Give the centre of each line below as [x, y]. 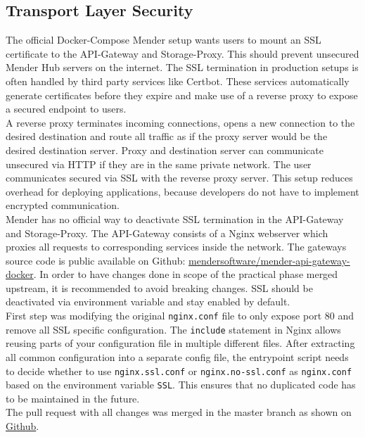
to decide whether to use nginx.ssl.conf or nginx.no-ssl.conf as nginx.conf [179, 370]
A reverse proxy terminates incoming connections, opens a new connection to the [180, 122]
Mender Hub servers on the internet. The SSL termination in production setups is [182, 67]
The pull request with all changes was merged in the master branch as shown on [179, 412]
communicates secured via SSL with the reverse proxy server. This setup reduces [179, 178]
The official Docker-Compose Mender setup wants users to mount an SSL [164, 40]
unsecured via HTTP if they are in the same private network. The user [159, 164]
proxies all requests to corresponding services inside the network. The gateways [176, 247]
